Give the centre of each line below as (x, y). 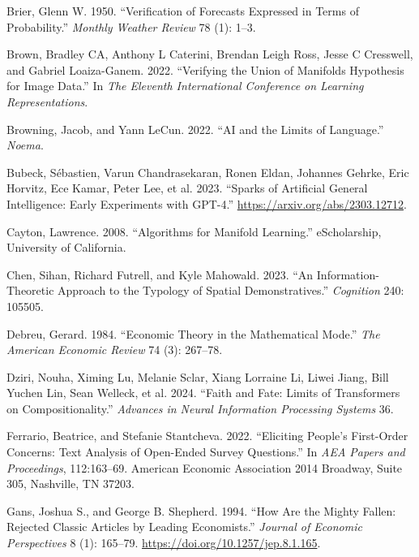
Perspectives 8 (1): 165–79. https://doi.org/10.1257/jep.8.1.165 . (164, 543)
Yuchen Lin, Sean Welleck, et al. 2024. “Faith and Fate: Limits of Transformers (203, 393)
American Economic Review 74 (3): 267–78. (115, 350)
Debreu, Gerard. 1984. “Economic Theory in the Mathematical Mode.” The (193, 333)
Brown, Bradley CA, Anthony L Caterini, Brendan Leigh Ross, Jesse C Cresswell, (210, 54)
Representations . (47, 101)
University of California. (66, 247)
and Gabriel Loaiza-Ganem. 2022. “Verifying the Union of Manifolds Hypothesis (205, 69)
